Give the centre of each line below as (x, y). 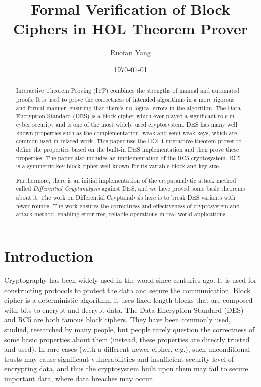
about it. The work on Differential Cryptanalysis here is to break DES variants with (126, 197)
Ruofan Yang (130, 53)
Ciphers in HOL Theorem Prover (130, 28)
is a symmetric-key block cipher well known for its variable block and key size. (118, 166)
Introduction (49, 256)
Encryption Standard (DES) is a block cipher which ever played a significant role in (125, 116)
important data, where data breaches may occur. (79, 378)
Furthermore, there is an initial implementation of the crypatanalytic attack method (126, 180)
